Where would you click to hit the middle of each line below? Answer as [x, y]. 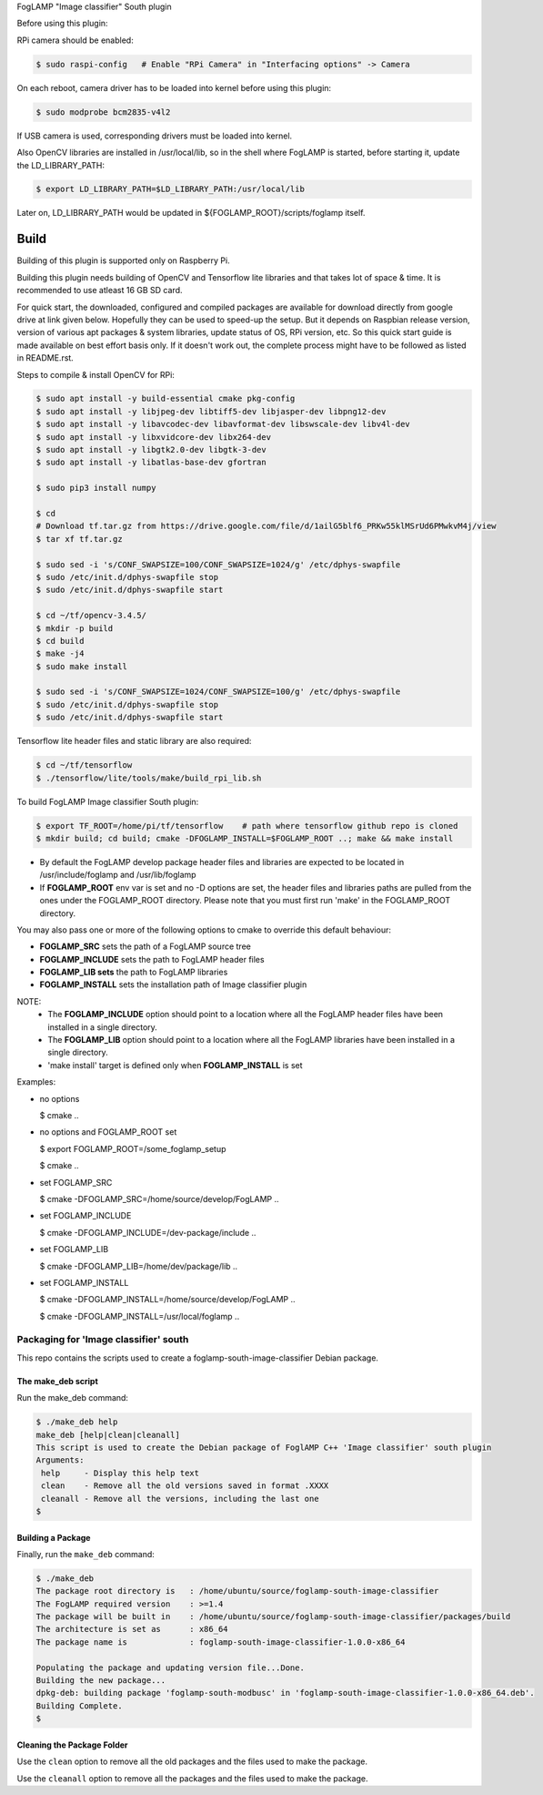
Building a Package [54, 1537]
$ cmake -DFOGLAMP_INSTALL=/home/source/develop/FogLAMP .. [167, 1300]
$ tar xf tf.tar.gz [79, 539]
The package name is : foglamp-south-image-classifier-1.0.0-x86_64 [221, 1642]
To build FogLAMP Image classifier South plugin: [108, 801]
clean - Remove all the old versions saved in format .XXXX [185, 1486]
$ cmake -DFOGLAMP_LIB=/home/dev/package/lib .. [139, 1266]
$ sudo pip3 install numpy [96, 488]
